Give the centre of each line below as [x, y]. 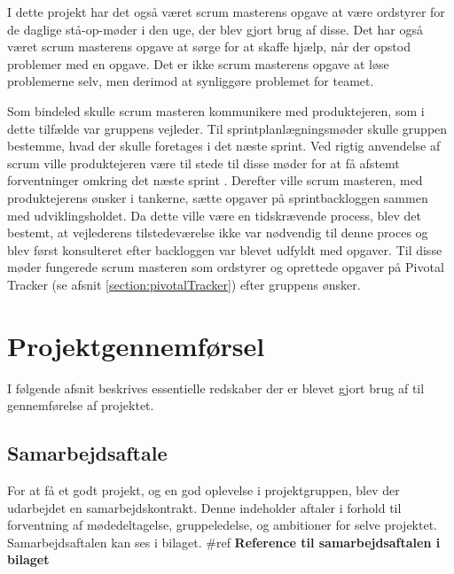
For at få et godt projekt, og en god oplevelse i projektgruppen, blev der [204, 490]
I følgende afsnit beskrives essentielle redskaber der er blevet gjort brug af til [216, 388]
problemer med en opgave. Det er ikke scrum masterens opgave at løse [198, 63]
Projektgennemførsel [136, 345]
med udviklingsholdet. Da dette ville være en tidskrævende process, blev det [214, 215]
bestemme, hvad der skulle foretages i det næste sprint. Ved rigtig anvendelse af [224, 146]
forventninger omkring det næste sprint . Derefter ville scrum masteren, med [215, 180]
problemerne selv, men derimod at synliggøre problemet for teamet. [191, 81]
